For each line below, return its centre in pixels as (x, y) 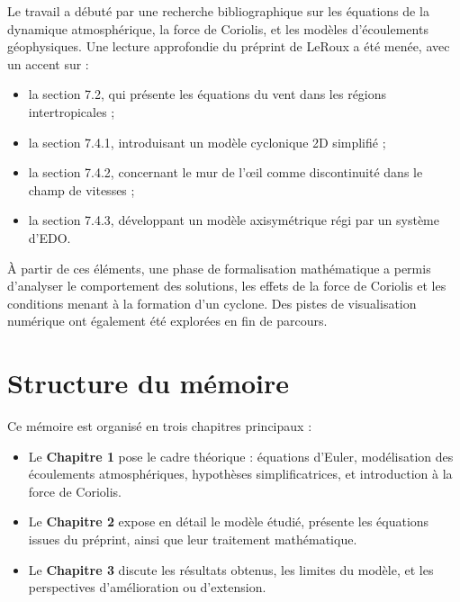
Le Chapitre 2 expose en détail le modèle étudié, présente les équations (229, 521)
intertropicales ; (72, 111)
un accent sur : (48, 63)
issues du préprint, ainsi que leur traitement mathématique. (193, 539)
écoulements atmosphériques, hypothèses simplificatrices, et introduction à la (240, 474)
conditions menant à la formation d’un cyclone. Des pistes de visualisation (212, 303)
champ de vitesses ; (81, 189)
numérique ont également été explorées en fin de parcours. (167, 321)
